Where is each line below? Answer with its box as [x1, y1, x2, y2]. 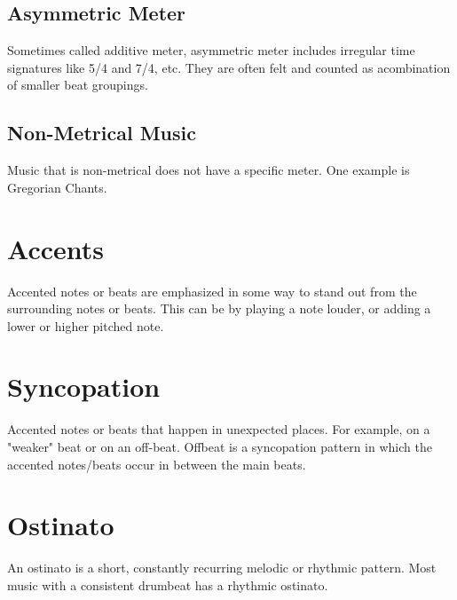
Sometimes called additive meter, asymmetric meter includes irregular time [7, 41, 415, 59]
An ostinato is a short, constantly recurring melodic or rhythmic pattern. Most [7, 558, 437, 577]
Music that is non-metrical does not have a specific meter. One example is [7, 161, 410, 179]
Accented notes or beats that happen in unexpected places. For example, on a [7, 420, 430, 438]
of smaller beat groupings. [7, 75, 148, 94]
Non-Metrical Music [7, 119, 197, 146]
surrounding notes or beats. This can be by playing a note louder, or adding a [7, 299, 431, 318]
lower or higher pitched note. [7, 316, 164, 335]
